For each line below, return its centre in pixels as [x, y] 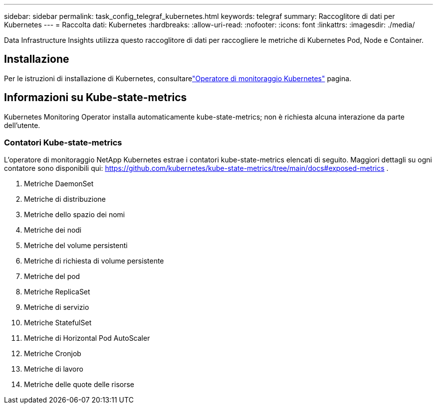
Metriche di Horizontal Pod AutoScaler [87, 338]
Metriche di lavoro [54, 369]
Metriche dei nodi [53, 230]
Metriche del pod [52, 276]
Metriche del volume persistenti [76, 246]
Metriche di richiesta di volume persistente [94, 261]
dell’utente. [22, 125]
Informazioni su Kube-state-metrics [96, 98]
